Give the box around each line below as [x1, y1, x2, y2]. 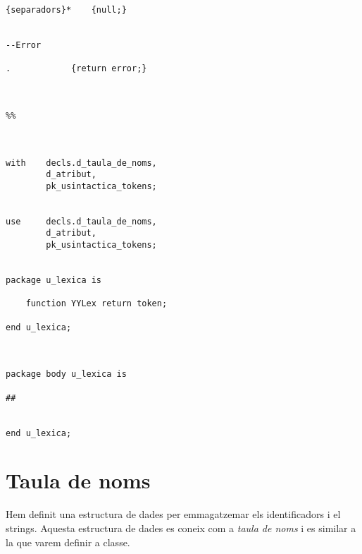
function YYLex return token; [25, 299, 168, 309]
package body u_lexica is [6, 369, 127, 380]
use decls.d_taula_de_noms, [6, 216, 157, 227]
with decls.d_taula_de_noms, [6, 157, 157, 168]
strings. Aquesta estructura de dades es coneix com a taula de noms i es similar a [6, 521, 356, 535]
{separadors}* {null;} [6, 5, 127, 15]
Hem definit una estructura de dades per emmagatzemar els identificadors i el [6, 507, 341, 522]
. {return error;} [6, 64, 147, 74]
